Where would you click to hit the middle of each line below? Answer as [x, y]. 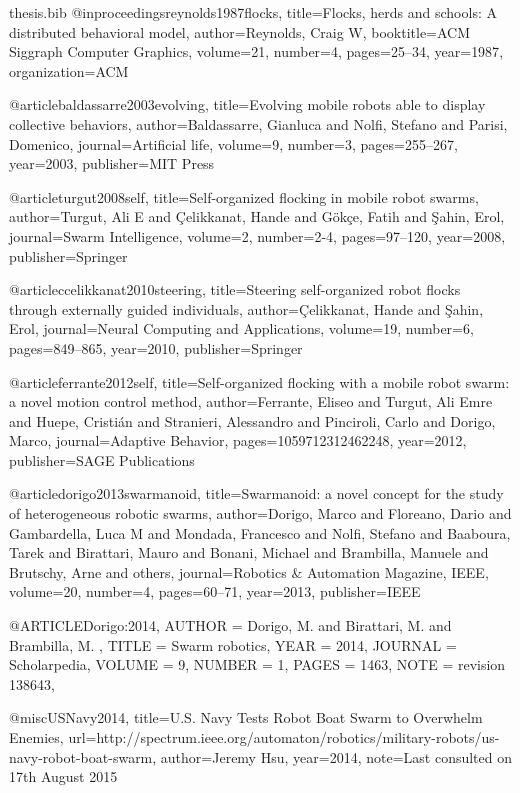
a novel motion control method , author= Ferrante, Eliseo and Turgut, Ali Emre [251, 401]
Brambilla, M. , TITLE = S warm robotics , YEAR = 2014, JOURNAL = [233, 644]
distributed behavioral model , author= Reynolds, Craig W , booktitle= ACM [240, 31]
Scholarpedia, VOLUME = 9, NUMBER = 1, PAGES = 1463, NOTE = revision [257, 664]
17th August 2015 [63, 776]
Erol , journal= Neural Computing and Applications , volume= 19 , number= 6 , [241, 328]
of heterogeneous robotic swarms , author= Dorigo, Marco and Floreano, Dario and [260, 513]
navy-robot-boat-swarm [81, 756]
